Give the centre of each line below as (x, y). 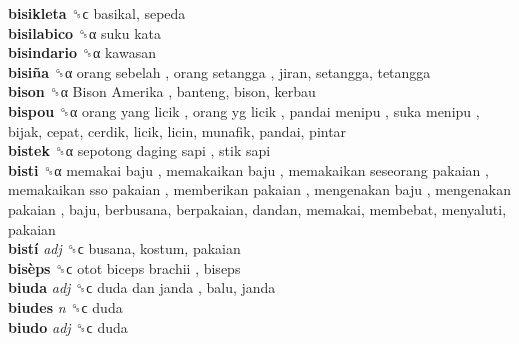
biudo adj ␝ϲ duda (68, 326)
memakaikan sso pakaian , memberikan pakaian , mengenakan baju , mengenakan (260, 189)
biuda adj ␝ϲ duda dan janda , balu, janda (142, 287)
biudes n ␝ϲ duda (65, 306)
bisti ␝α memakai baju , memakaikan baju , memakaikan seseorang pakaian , (248, 169)
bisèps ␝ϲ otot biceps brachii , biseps (124, 267)
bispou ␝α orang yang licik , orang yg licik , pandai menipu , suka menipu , (244, 110)
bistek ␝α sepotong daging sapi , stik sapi (139, 150)
